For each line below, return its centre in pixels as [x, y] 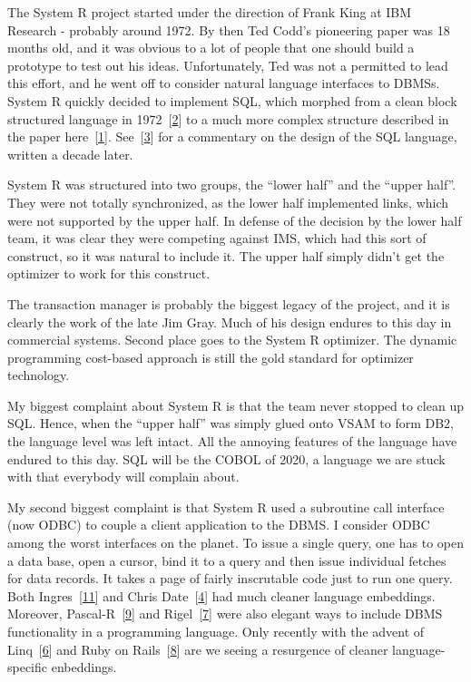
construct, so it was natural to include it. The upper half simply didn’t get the [226, 255]
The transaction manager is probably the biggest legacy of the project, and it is [229, 303]
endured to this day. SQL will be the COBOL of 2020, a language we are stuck [226, 458]
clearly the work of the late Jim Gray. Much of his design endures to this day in [230, 322]
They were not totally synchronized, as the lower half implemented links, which [228, 202]
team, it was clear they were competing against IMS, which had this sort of [217, 238]
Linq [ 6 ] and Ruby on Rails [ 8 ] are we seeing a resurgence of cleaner [198, 649]
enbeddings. [84, 667]
